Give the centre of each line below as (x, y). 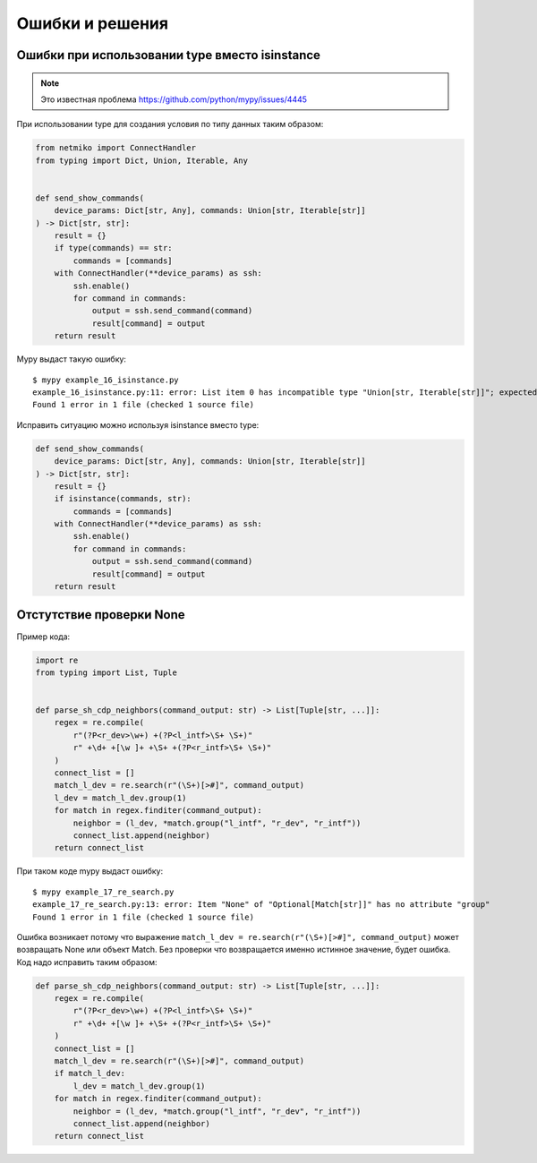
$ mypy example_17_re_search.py (103, 892)
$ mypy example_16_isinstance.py (106, 380)
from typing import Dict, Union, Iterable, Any (141, 160)
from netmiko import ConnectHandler (116, 148)
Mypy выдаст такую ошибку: (72, 359)
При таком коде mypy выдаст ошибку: (90, 871)
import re (57, 660)
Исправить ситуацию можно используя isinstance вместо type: (138, 424)
